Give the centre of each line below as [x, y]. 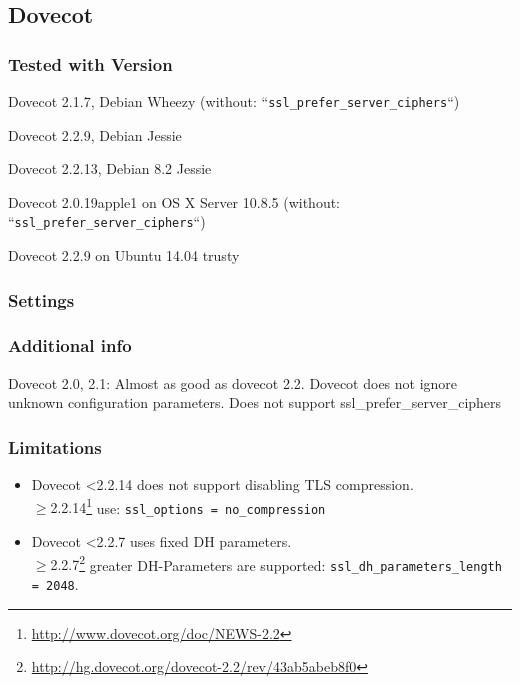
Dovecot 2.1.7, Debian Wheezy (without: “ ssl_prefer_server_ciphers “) [234, 101]
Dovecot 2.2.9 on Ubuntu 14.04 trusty [124, 255]
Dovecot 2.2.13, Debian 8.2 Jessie [110, 168]
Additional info [70, 345]
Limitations [55, 446]
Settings [41, 299]
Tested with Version [90, 63]
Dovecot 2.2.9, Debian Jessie [95, 134]
